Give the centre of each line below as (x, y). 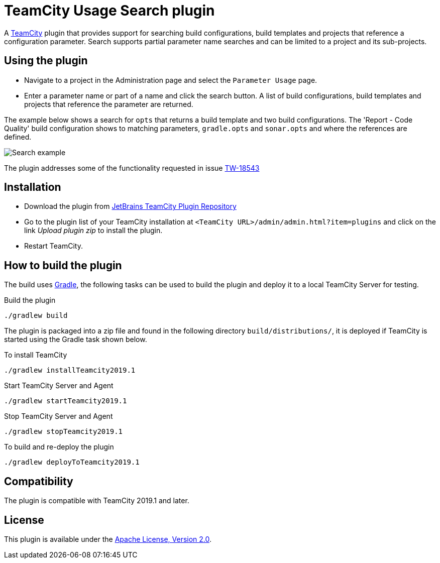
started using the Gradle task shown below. (76, 340)
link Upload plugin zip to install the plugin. (93, 231)
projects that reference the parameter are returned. (109, 104)
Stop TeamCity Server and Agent (59, 416)
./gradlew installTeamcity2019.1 (70, 370)
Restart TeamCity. (53, 246)
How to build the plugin (63, 265)
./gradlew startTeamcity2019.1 (66, 401)
